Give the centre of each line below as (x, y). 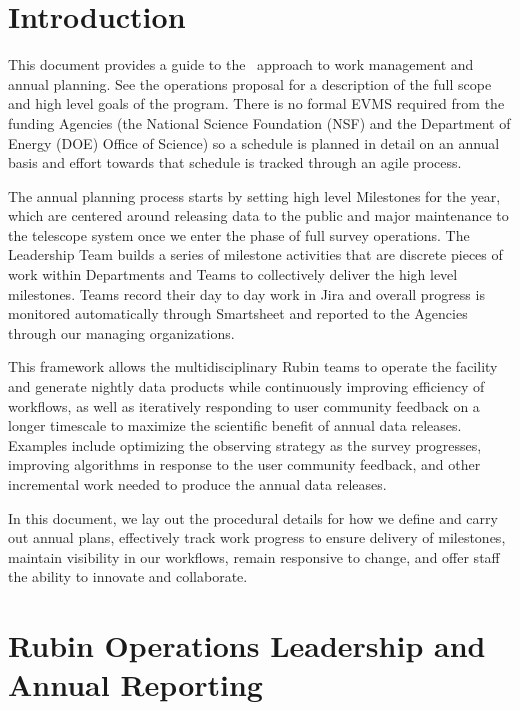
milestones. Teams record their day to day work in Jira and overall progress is (246, 293)
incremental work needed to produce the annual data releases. (197, 484)
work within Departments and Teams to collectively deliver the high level (233, 274)
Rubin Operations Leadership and (247, 645)
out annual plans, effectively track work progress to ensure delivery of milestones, (257, 537)
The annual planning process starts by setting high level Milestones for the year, (254, 195)
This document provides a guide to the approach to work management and (241, 64)
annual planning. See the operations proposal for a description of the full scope (250, 83)
